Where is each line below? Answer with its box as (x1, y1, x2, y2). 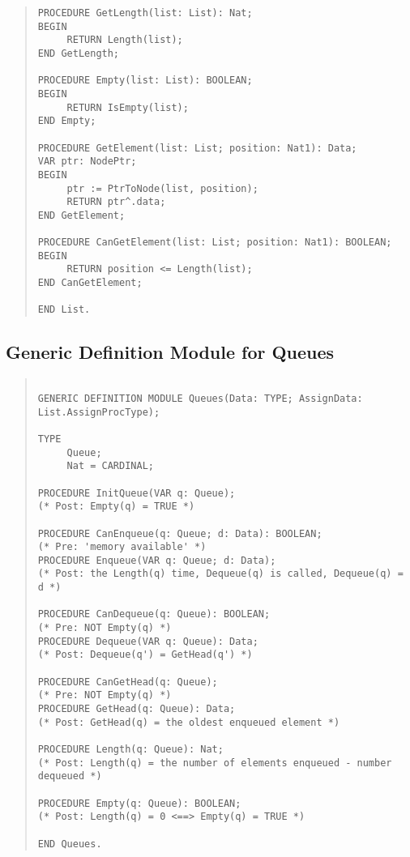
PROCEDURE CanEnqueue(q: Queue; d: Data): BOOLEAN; (37, 527, 322, 539)
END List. (37, 304, 91, 316)
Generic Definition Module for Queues (6, 339, 335, 365)
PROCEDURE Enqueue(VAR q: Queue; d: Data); (37, 554, 276, 566)
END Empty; (37, 115, 96, 127)
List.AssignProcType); (37, 406, 160, 418)
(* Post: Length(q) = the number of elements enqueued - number (37, 757, 392, 769)
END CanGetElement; (37, 277, 143, 289)
